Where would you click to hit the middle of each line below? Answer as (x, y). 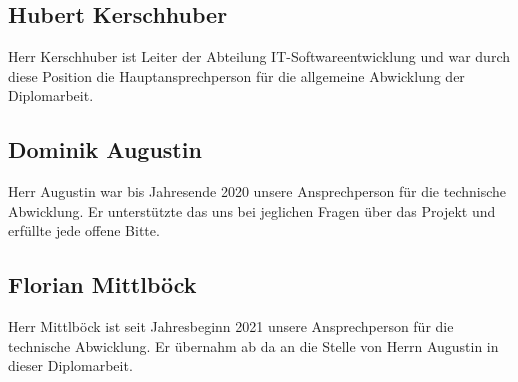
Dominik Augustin (105, 149)
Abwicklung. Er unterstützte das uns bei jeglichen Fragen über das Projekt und (252, 210)
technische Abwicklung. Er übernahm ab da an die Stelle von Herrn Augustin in (253, 345)
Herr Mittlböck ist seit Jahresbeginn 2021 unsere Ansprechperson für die (231, 326)
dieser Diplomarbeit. (70, 365)
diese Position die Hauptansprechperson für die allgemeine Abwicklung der (236, 75)
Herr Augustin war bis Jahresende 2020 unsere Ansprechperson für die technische (257, 191)
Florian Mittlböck (102, 284)
